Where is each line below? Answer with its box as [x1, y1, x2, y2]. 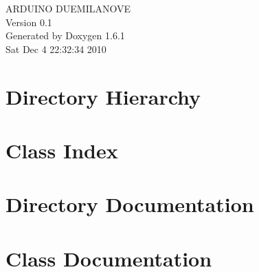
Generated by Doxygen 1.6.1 [5, 28, 125, 43]
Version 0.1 [5, 14, 52, 29]
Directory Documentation [5, 190, 254, 218]
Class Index [5, 136, 118, 164]
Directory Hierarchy [5, 82, 201, 110]
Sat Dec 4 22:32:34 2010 [5, 41, 106, 56]
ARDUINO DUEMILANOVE [5, 1, 131, 15]
